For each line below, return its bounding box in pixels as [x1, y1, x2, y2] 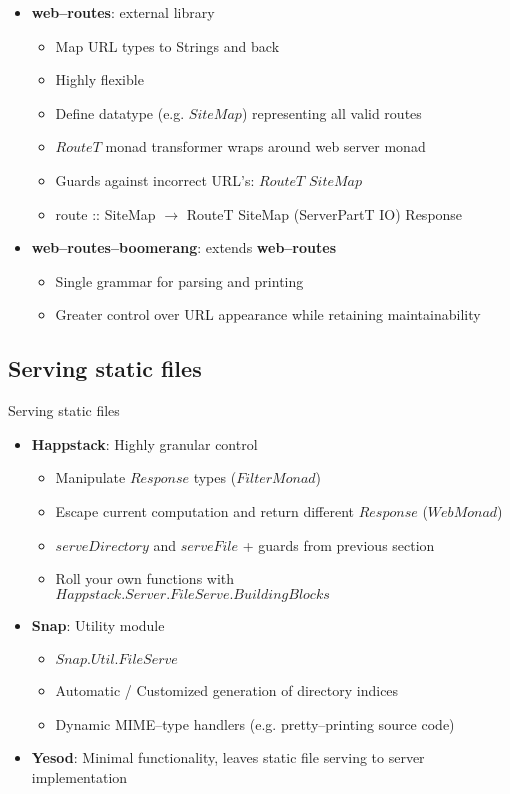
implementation [31, 767, 128, 788]
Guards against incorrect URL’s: [55, 169, 255, 190]
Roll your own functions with [55, 568, 235, 589]
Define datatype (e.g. [55, 102, 185, 123]
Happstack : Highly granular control [31, 433, 258, 454]
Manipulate [55, 467, 126, 488]
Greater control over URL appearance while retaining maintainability [55, 304, 481, 325]
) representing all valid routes [241, 102, 422, 123]
